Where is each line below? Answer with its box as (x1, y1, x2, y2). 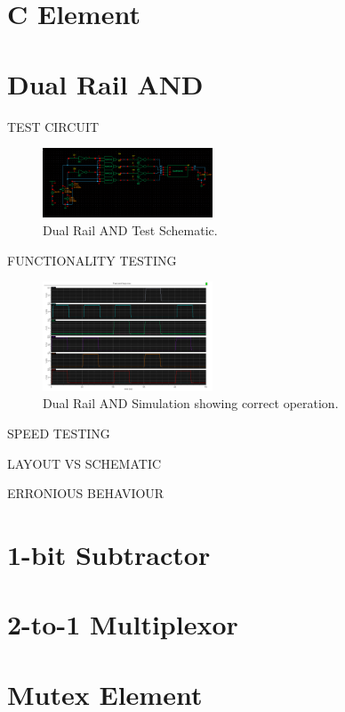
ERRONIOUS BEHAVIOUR (7, 484, 164, 503)
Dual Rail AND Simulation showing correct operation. (43, 394, 339, 413)
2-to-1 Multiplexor (7, 606, 238, 642)
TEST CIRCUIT (7, 117, 100, 135)
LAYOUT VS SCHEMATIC (7, 454, 162, 472)
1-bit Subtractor (7, 536, 211, 572)
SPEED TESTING (7, 423, 110, 442)
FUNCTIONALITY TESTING (7, 250, 177, 269)
